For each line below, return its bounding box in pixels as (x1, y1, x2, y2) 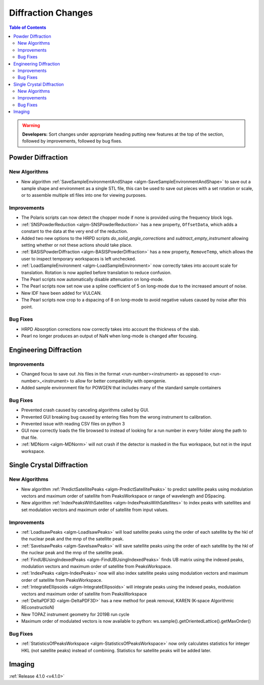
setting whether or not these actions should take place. (21, 242, 132, 248)
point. (21, 304, 33, 309)
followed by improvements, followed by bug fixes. (22, 138, 122, 144)
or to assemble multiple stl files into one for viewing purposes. (21, 192, 147, 198)
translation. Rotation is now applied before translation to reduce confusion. (21, 269, 172, 275)
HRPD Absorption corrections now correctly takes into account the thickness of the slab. (21, 326, 200, 332)
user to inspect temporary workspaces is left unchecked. (21, 256, 136, 261)
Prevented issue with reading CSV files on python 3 (21, 421, 125, 426)
